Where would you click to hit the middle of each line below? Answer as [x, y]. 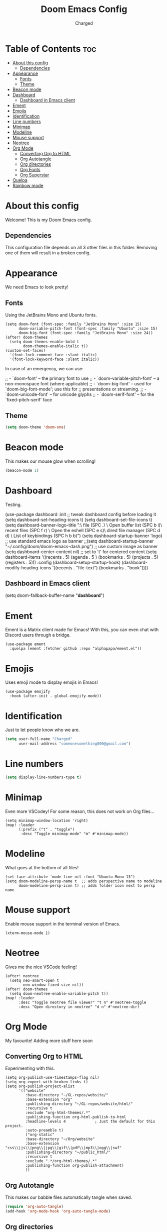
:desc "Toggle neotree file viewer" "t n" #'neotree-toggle [82, 1002]
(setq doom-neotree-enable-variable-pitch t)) [59, 993]
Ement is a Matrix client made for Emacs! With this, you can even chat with [82, 630]
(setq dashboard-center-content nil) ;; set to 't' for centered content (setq [81, 552]
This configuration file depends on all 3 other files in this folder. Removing [81, 248]
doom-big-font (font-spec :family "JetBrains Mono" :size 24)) [86, 333]
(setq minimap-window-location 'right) [47, 820]
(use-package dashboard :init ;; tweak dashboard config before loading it [81, 514]
